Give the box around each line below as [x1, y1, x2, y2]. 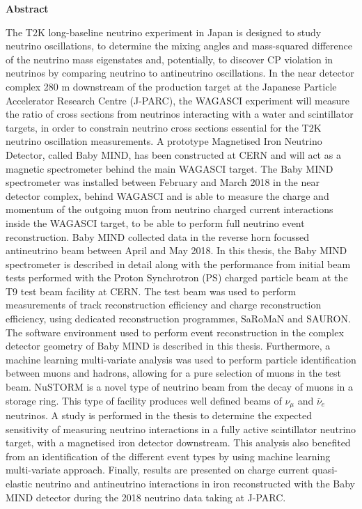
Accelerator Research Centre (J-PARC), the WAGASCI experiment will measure [6, 93, 349, 107]
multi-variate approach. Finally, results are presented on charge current [6, 462, 309, 477]
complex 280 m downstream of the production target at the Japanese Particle [6, 79, 337, 93]
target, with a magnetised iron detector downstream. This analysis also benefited [6, 435, 351, 450]
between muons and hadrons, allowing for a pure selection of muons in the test [6, 366, 341, 380]
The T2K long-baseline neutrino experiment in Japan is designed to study [6, 24, 322, 39]
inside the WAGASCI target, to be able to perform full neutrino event [6, 215, 305, 230]
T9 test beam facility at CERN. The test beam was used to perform [6, 283, 297, 298]
